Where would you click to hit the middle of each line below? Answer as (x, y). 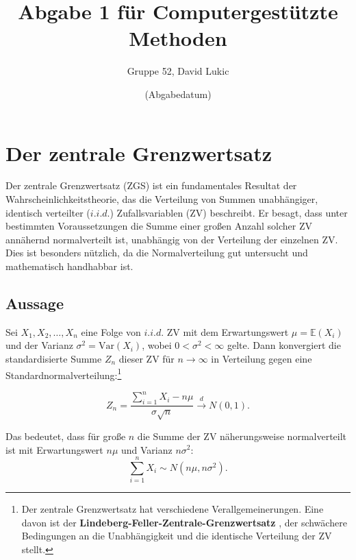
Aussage (35, 303)
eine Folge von (111, 331)
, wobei (157, 345)
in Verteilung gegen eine (262, 358)
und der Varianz (39, 345)
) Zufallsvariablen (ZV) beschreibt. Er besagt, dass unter (229, 212)
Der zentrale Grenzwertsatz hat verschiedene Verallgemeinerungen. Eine (173, 509)
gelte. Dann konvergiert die (284, 345)
